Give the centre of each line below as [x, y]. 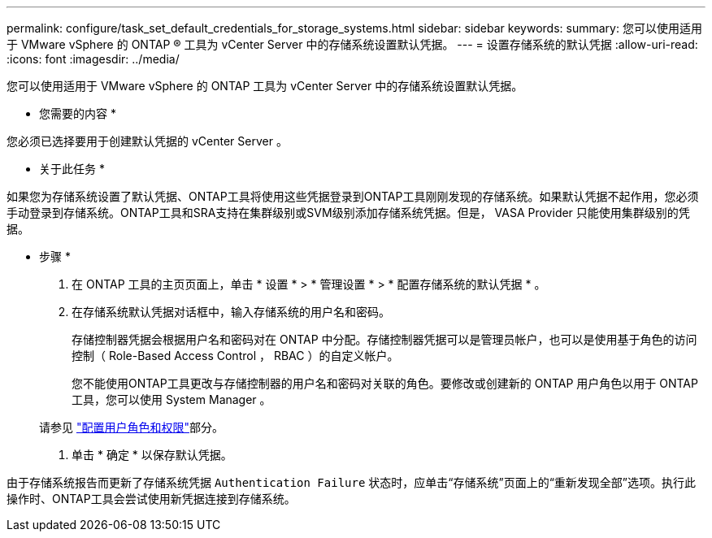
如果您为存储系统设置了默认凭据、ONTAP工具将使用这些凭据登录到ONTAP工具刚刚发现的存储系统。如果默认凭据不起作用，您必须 [353, 196]
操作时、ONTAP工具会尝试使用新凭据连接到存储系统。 [151, 499]
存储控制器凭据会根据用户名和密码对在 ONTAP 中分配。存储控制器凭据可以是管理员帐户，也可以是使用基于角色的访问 [384, 339]
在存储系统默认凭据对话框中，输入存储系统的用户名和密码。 [231, 312]
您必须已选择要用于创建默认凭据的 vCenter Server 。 [147, 141]
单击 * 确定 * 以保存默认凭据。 [152, 455]
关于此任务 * [72, 169]
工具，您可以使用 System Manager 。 [171, 399]
